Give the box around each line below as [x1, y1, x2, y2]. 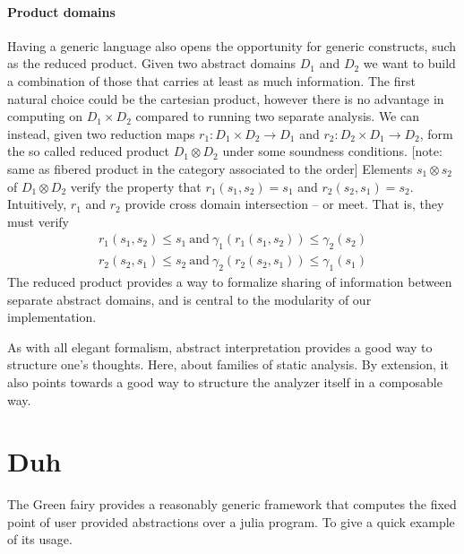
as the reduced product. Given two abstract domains [7, 54, 296, 73]
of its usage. [7, 530, 73, 549]
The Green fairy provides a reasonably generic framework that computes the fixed [7, 495, 457, 514]
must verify [7, 212, 69, 230]
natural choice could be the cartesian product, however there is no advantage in [7, 89, 444, 108]
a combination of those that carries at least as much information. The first [7, 71, 416, 90]
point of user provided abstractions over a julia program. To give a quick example [7, 512, 455, 531]
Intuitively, [7, 195, 67, 213]
